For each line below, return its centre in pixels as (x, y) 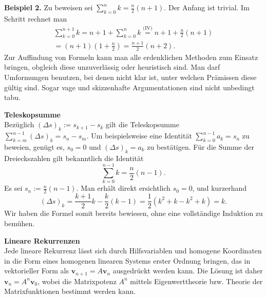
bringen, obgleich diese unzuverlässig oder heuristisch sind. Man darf (112, 67)
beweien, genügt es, (34, 146)
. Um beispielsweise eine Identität (139, 136)
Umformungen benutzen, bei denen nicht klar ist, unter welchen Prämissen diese (130, 77)
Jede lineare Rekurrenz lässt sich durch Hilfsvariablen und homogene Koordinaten (133, 251)
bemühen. (20, 223)
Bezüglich (19, 124)
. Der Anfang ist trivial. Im (207, 7)
